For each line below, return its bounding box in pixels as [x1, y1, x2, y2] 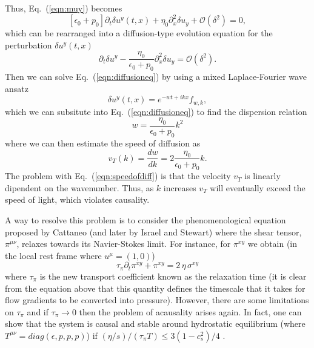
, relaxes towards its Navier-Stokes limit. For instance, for [16, 237, 231, 250]
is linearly [244, 169, 281, 182]
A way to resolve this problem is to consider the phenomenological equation [5, 214, 286, 226]
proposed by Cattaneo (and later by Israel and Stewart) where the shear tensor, [5, 225, 302, 238]
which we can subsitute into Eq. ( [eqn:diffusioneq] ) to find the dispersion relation [5, 105, 307, 117]
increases [163, 181, 196, 194]
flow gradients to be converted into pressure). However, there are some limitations [5, 294, 309, 306]
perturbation [5, 38, 52, 51]
